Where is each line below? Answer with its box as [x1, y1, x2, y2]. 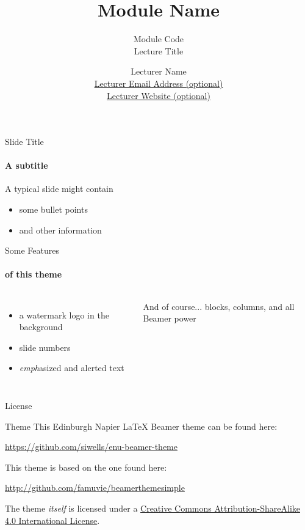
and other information [19, 223, 102, 236]
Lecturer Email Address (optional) [94, 76, 223, 89]
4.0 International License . [5, 513, 100, 526]
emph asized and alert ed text [19, 361, 124, 374]
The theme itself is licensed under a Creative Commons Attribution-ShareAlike [5, 502, 300, 514]
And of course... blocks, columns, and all [143, 300, 295, 312]
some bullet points [19, 203, 88, 216]
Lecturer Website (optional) [107, 89, 210, 101]
